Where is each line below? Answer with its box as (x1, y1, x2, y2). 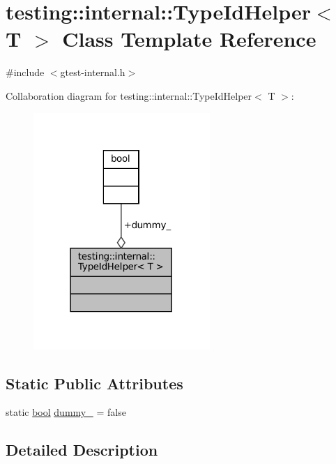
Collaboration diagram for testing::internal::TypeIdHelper (6, 88, 252, 103)
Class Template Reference (62, 24, 316, 53)
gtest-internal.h (60, 65, 125, 80)
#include (6, 65, 45, 80)
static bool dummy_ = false (6, 405, 126, 419)
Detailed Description (6, 439, 158, 461)
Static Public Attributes (6, 372, 183, 394)
